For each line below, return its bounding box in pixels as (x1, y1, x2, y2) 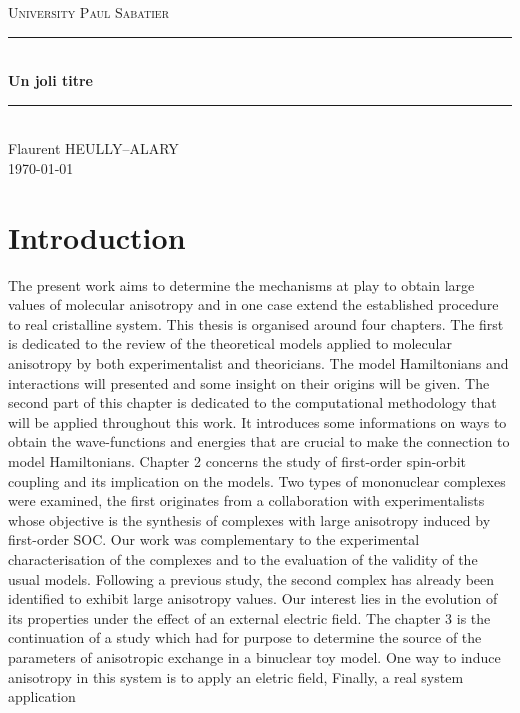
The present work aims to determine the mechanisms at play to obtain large (8, 274, 475, 295)
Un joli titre (8, 70, 93, 91)
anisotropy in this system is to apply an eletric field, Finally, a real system (8, 666, 464, 687)
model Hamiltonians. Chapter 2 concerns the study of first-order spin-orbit (8, 451, 466, 472)
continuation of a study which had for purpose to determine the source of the (8, 627, 482, 648)
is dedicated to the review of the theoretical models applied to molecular (8, 333, 452, 354)
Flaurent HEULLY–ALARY (8, 138, 179, 159)
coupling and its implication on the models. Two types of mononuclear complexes (8, 470, 506, 491)
